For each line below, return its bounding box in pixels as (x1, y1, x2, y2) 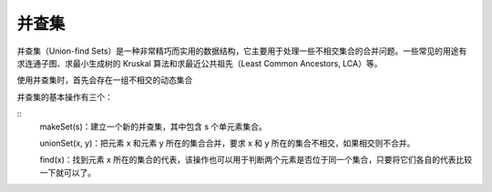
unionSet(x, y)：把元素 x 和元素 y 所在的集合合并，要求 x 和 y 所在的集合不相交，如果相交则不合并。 (39, 137, 415, 148)
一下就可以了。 (39, 167, 96, 177)
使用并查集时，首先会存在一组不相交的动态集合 (16, 75, 193, 86)
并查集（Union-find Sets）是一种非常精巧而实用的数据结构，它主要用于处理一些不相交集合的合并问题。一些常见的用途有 (16, 45, 467, 56)
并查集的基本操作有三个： (16, 91, 113, 102)
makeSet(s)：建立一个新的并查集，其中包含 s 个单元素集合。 (39, 121, 268, 132)
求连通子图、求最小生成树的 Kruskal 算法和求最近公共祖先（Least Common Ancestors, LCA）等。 (16, 57, 383, 68)
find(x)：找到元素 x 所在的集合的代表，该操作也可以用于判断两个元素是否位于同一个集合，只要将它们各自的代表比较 (39, 155, 473, 166)
